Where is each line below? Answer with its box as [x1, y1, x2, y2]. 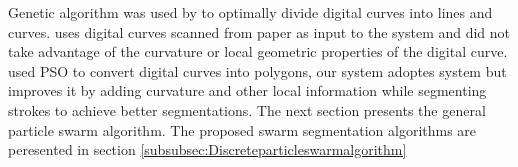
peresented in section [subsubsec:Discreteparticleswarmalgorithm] [8, 139, 407, 160]
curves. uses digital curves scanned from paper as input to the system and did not [8, 21, 511, 42]
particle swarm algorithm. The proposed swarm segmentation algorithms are [8, 119, 477, 140]
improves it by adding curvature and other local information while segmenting [8, 80, 487, 101]
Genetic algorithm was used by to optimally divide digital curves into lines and [8, 2, 493, 22]
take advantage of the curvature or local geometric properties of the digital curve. [8, 41, 508, 62]
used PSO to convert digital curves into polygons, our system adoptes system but [8, 60, 507, 81]
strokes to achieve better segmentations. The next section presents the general [8, 99, 486, 120]
